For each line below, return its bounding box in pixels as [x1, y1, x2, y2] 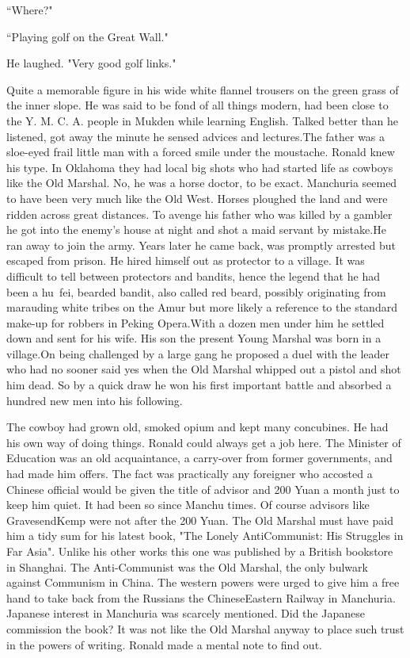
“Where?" [6, 2, 53, 17]
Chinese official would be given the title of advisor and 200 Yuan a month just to [6, 480, 400, 497]
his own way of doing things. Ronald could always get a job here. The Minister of [6, 434, 401, 450]
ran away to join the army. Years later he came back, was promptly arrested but [6, 236, 397, 253]
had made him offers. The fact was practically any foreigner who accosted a [6, 465, 373, 482]
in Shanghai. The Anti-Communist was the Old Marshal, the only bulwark [6, 558, 368, 575]
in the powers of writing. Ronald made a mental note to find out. [6, 636, 322, 652]
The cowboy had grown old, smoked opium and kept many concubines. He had [6, 419, 389, 435]
